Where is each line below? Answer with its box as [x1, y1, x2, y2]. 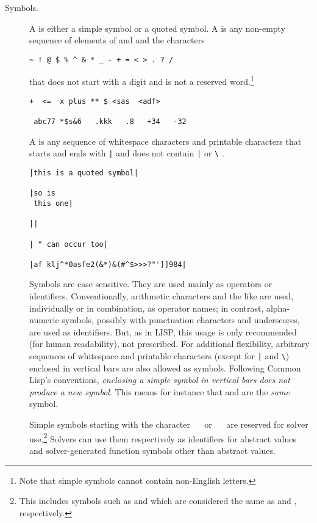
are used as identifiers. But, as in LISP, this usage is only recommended [29, 325, 297, 338]
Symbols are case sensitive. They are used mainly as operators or [29, 277, 272, 290]
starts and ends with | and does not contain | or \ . [29, 147, 224, 159]
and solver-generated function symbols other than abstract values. [29, 444, 276, 456]
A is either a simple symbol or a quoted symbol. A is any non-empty [29, 21, 286, 34]
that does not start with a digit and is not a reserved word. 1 [29, 73, 254, 88]
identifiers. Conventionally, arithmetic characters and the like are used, [29, 290, 293, 302]
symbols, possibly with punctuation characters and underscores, [62, 313, 300, 326]
